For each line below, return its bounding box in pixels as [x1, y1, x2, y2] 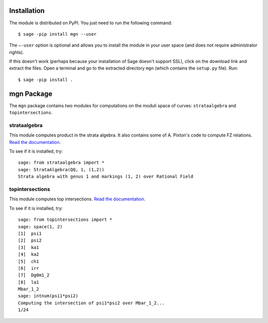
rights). [9, 49, 24, 55]
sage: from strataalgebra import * [18, 160, 105, 166]
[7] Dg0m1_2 [18, 272, 50, 278]
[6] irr [18, 265, 39, 271]
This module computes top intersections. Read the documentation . [9, 196, 146, 202]
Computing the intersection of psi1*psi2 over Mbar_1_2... [18, 300, 165, 306]
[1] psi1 [18, 231, 42, 236]
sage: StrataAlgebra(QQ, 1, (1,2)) [18, 167, 105, 172]
